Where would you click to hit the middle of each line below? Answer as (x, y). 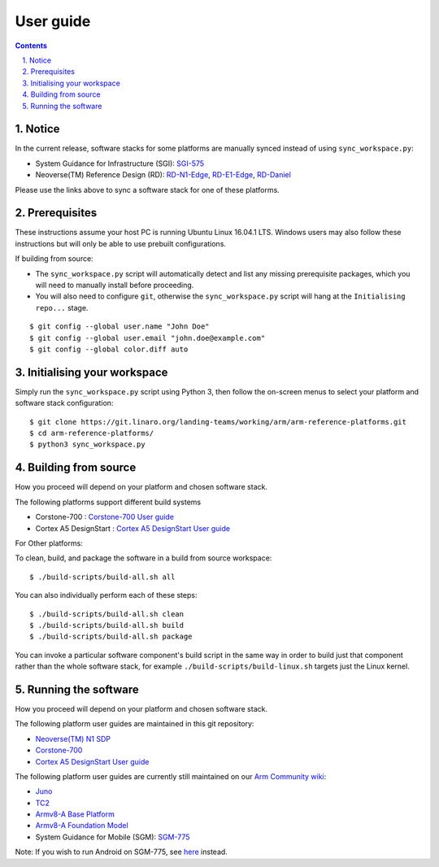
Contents (31, 46)
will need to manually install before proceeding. (115, 285)
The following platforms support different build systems (108, 502)
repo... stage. (62, 307)
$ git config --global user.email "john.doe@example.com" (148, 338)
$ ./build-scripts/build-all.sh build (107, 625)
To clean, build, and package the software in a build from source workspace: (143, 558)
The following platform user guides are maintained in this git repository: (135, 724)
